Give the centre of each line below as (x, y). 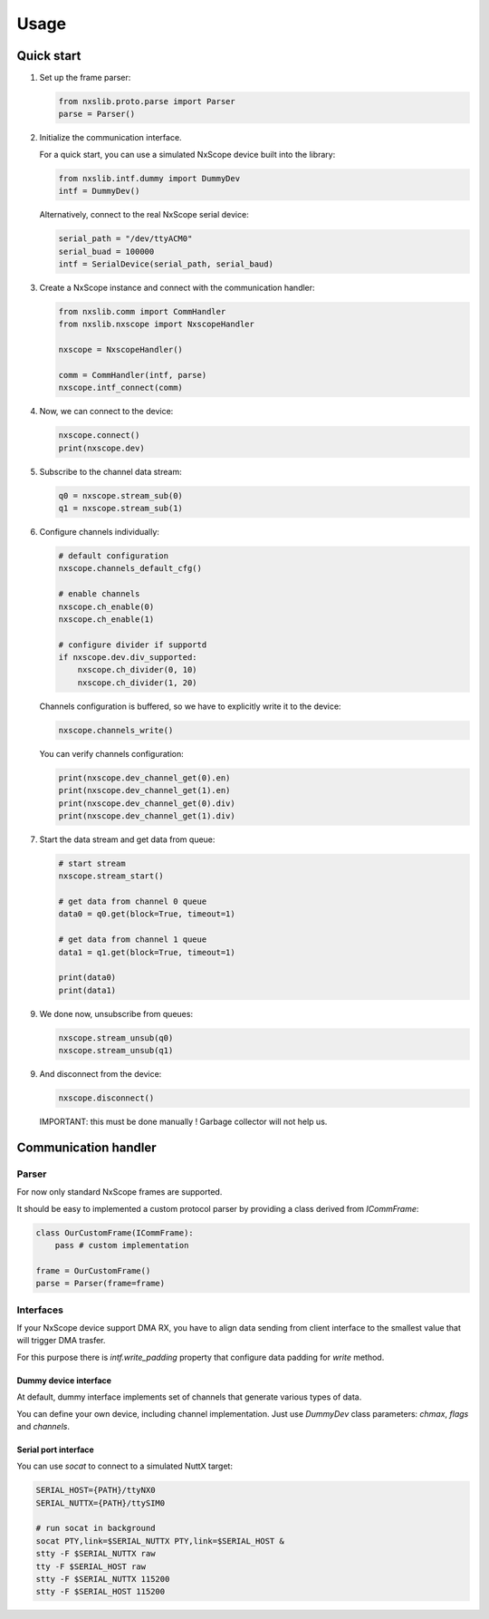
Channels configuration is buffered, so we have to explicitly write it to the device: (190, 706)
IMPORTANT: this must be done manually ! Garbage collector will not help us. (183, 1122)
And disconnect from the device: (101, 1074)
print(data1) (87, 990)
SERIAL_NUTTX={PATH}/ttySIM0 (101, 1503)
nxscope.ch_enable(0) (106, 606)
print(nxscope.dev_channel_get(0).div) (147, 803)
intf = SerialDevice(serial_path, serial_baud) (166, 264)
